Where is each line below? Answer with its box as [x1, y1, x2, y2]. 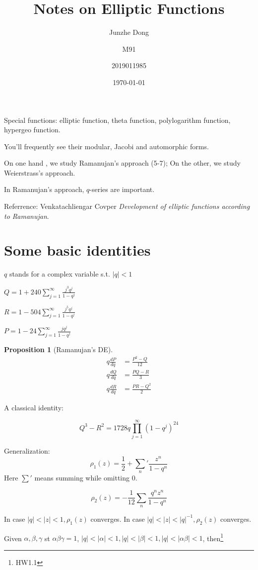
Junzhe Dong [109, 27, 149, 37]
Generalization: [4, 445, 50, 456]
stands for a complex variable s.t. [9, 269, 110, 279]
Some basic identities [4, 240, 151, 260]
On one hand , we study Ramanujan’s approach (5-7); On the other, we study [4, 158, 241, 168]
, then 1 [202, 531, 224, 543]
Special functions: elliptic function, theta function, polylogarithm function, [4, 114, 231, 125]
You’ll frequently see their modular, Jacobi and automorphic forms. [4, 141, 209, 151]
